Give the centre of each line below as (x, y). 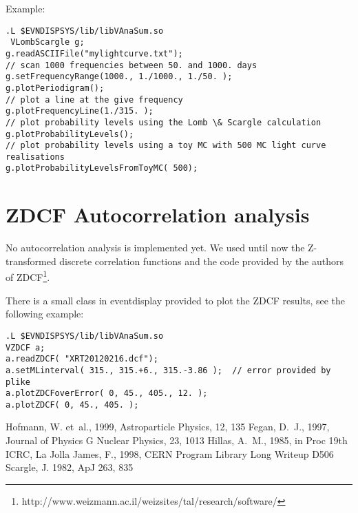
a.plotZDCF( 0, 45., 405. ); (72, 405)
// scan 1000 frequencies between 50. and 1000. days (131, 65)
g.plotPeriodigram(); (55, 88)
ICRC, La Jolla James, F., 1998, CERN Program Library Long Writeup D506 (170, 453)
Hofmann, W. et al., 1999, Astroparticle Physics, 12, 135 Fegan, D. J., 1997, (168, 427)
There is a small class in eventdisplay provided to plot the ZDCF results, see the (176, 300)
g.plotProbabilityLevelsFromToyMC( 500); (102, 168)
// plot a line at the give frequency (94, 100)
